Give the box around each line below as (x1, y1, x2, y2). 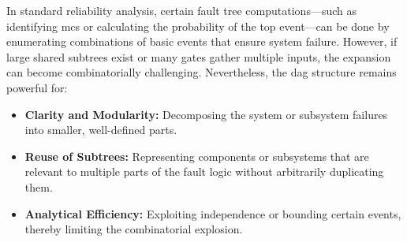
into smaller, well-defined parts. (24, 121, 177, 138)
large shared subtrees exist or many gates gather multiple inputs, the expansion (6, 48, 391, 65)
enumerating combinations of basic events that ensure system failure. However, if (6, 33, 398, 50)
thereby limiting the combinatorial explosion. (24, 221, 243, 237)
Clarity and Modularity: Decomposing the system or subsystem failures (24, 106, 388, 122)
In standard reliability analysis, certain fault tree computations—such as (6, 2, 357, 18)
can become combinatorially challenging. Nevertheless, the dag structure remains (6, 64, 397, 80)
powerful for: (6, 79, 68, 95)
